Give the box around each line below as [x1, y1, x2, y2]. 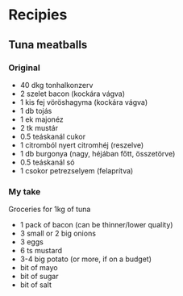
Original [8, 62, 40, 73]
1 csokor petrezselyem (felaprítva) [19, 165, 134, 175]
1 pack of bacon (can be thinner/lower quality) [19, 220, 173, 230]
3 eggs [19, 237, 44, 247]
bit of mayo [19, 263, 58, 273]
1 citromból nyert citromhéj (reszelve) [19, 140, 144, 150]
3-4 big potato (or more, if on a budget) [19, 254, 152, 264]
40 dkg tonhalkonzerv [19, 80, 94, 90]
